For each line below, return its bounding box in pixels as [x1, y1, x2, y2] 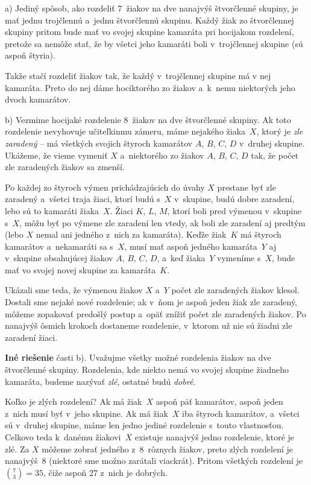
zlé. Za [5, 442, 30, 455]
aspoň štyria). [5, 49, 55, 62]
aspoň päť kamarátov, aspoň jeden [155, 395, 283, 408]
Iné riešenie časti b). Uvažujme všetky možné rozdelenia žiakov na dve [5, 351, 271, 364]
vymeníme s [217, 252, 261, 264]
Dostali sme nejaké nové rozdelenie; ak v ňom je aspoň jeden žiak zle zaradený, [5, 296, 298, 308]
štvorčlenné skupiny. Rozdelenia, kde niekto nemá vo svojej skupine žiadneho [5, 363, 289, 376]
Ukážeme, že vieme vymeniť [5, 148, 108, 161]
